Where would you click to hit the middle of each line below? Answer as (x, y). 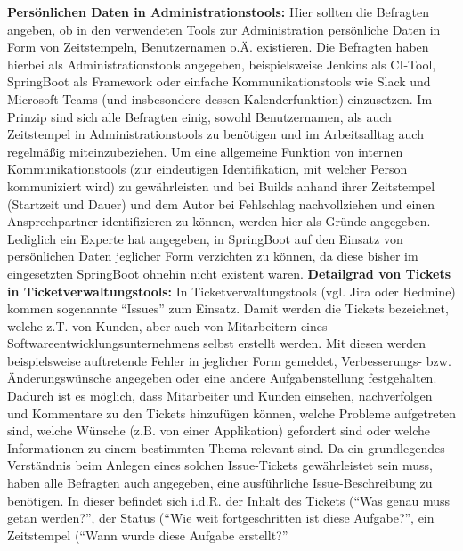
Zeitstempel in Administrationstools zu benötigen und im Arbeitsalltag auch (215, 134)
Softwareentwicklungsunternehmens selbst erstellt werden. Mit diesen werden (217, 343)
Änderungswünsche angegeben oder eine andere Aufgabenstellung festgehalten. (222, 378)
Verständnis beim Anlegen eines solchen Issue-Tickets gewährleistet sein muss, (220, 465)
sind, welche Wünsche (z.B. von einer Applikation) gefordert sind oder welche (219, 430)
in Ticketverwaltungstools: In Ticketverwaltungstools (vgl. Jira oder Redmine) (231, 291)
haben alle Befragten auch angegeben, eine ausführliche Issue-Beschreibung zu (220, 483)
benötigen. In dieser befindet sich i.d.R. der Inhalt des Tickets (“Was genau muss (229, 500)
